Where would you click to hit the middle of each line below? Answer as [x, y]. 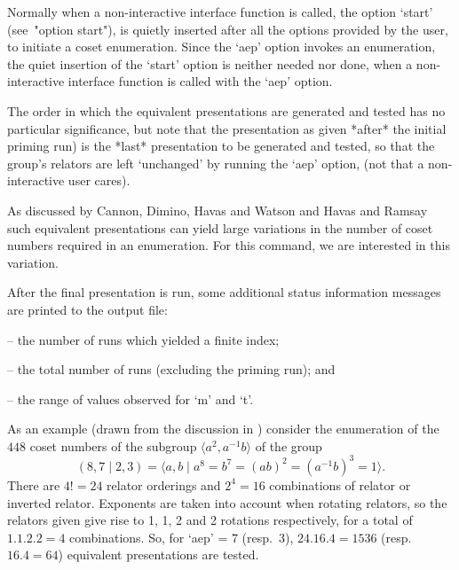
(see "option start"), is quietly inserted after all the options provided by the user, [228, 29]
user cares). [99, 180]
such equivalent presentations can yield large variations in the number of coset [220, 227]
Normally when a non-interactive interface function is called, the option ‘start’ [220, 12]
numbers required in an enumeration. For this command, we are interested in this [229, 245]
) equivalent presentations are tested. [158, 554]
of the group [289, 445]
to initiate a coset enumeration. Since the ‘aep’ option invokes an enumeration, [222, 47]
